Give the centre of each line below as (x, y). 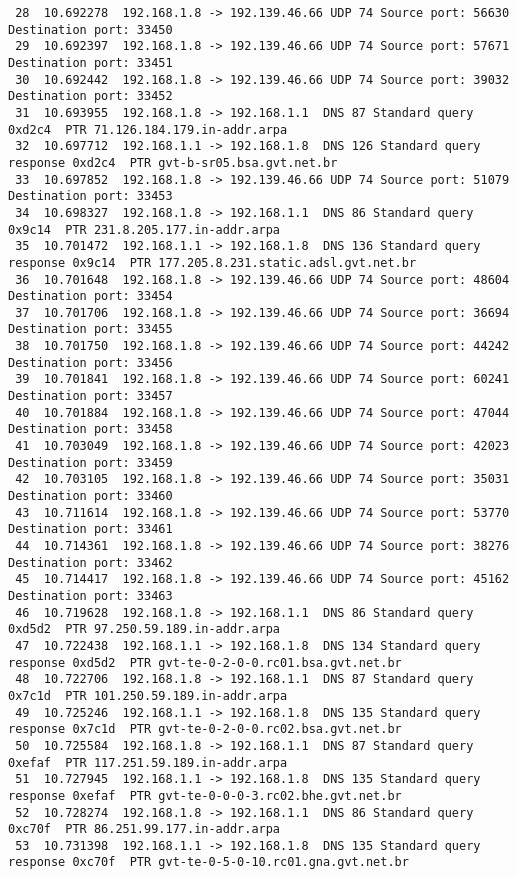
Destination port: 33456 (90, 362)
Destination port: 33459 (90, 462)
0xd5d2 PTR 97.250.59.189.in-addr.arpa (144, 629)
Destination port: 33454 (90, 296)
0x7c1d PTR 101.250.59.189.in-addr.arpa (148, 695)
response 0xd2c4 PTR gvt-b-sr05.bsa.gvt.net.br (173, 162)
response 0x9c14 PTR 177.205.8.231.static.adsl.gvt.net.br (212, 262)
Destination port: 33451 (90, 62)
